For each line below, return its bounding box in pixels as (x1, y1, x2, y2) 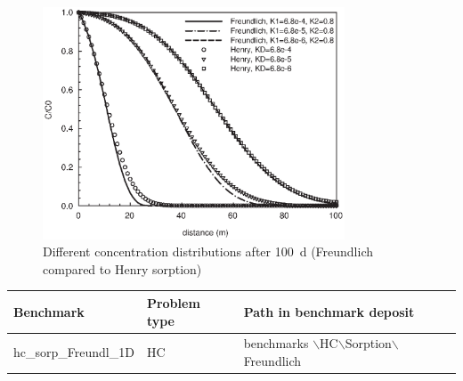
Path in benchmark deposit (243, 302, 415, 320)
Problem (146, 293, 200, 312)
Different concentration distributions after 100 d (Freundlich (43, 242, 374, 261)
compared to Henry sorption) (43, 259, 202, 278)
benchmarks (243, 334, 309, 353)
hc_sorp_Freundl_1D (13, 343, 134, 361)
